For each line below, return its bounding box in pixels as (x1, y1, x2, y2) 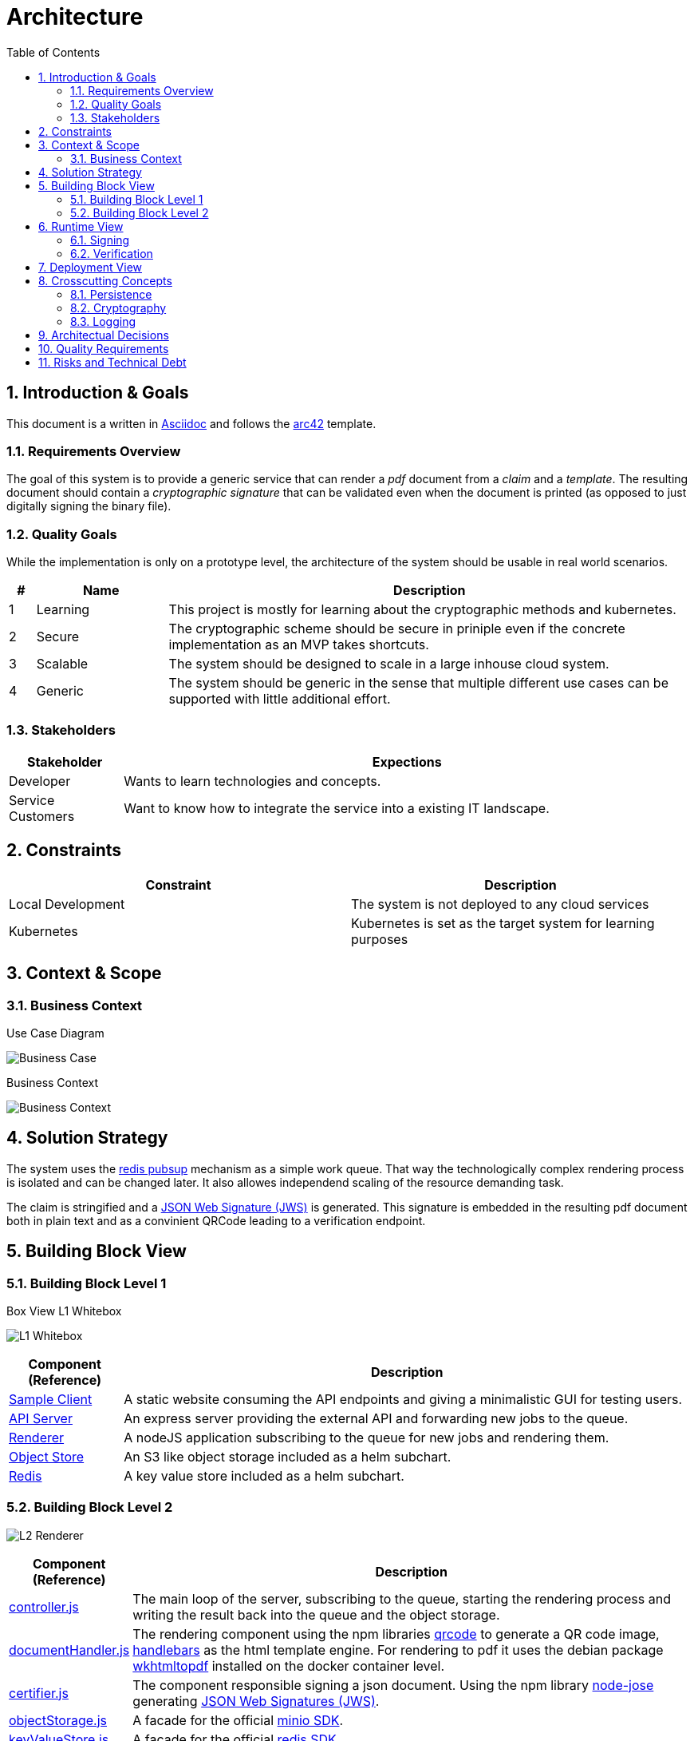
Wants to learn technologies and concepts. (124, 772, 381, 789)
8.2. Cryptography (70, 300, 167, 315)
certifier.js (9, 1684, 69, 1701)
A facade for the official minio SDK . (132, 1711, 344, 1728)
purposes (351, 930, 408, 947)
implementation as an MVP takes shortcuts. (168, 637, 429, 653)
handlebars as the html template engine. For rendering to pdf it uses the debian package (132, 1641, 664, 1658)
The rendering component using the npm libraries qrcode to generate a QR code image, (132, 1625, 660, 1642)
